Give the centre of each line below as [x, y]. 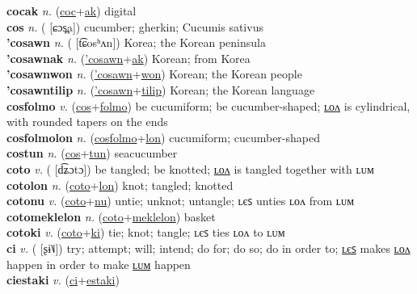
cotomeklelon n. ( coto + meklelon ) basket [111, 216]
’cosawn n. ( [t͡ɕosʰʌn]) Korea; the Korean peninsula [136, 42]
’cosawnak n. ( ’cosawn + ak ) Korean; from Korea [128, 58]
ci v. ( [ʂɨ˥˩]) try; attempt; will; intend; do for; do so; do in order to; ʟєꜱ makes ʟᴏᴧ [208, 248]
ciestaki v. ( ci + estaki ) [63, 280]
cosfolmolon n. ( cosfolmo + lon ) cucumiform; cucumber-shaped [163, 137]
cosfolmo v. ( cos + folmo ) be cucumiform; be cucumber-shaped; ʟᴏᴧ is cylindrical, [208, 105]
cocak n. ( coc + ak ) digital [72, 10]
